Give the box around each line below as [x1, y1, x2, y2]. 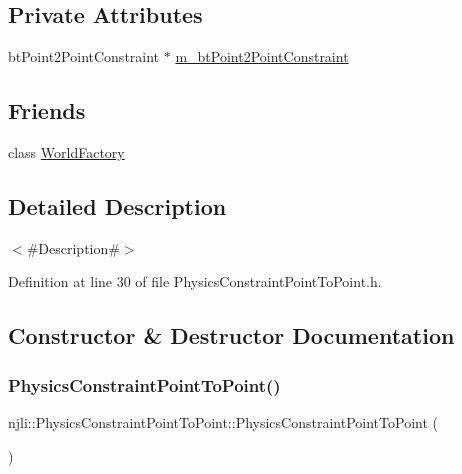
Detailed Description [8, 190, 227, 221]
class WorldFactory [8, 142, 125, 162]
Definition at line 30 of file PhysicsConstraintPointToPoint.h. [8, 271, 382, 292]
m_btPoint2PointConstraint [175, 46, 349, 67]
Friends [8, 95, 86, 126]
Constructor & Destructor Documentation [8, 320, 455, 351]
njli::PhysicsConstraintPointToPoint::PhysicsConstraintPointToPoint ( [8, 411, 438, 432]
